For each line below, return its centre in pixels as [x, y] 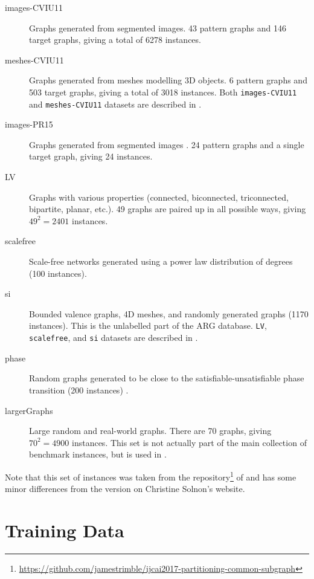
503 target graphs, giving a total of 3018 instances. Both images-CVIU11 [163, 92]
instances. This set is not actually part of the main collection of [189, 442]
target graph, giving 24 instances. [91, 156]
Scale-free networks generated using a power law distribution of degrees [161, 261]
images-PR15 [29, 124]
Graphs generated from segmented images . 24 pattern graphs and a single [167, 144]
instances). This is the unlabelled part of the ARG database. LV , [148, 325]
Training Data [65, 530]
